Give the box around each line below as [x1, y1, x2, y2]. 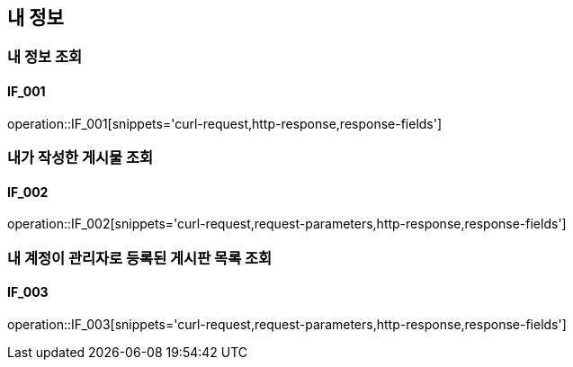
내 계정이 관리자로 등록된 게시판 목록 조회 [7, 248, 273, 267]
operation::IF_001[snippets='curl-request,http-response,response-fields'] [7, 115, 443, 131]
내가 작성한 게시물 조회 [7, 148, 154, 167]
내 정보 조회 [7, 48, 83, 67]
